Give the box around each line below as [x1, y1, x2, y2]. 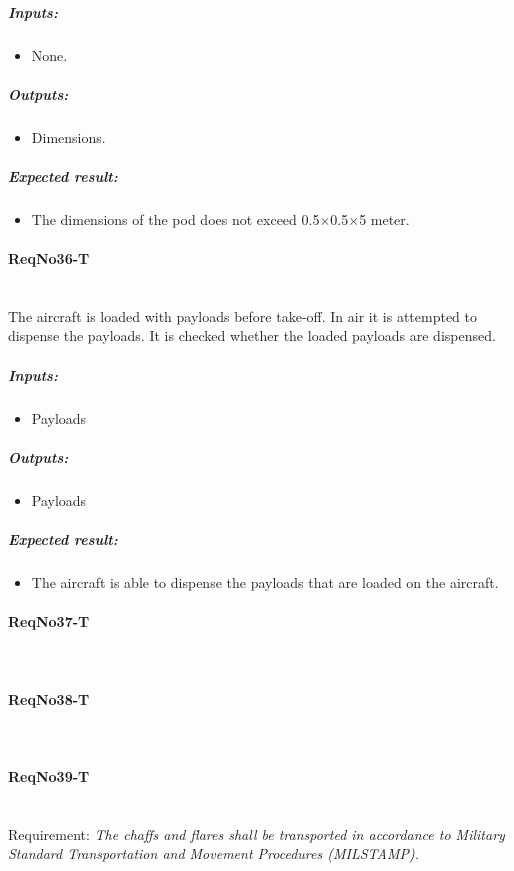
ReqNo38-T [8, 688, 90, 709]
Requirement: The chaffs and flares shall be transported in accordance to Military [8, 823, 505, 844]
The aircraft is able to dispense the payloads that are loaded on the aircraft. [31, 571, 499, 592]
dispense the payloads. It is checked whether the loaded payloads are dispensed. [8, 325, 496, 346]
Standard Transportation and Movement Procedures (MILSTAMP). [8, 843, 419, 864]
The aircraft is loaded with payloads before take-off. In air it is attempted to [8, 305, 477, 326]
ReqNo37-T [8, 611, 90, 632]
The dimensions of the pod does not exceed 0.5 [31, 208, 320, 229]
